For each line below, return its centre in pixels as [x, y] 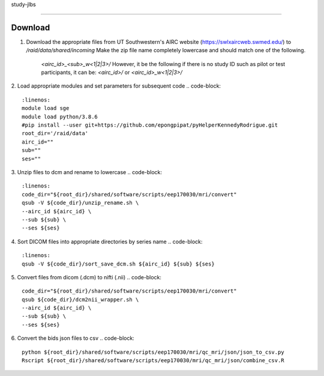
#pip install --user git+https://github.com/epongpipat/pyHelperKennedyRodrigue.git [150, 125]
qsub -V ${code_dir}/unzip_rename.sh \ [80, 203]
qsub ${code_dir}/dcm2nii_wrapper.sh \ [80, 299]
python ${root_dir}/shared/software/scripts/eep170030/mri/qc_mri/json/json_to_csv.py [153, 352]
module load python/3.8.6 [60, 117]
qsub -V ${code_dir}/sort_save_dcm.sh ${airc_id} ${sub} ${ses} [118, 264]
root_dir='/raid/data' [55, 133]
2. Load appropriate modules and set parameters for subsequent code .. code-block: [116, 86]
